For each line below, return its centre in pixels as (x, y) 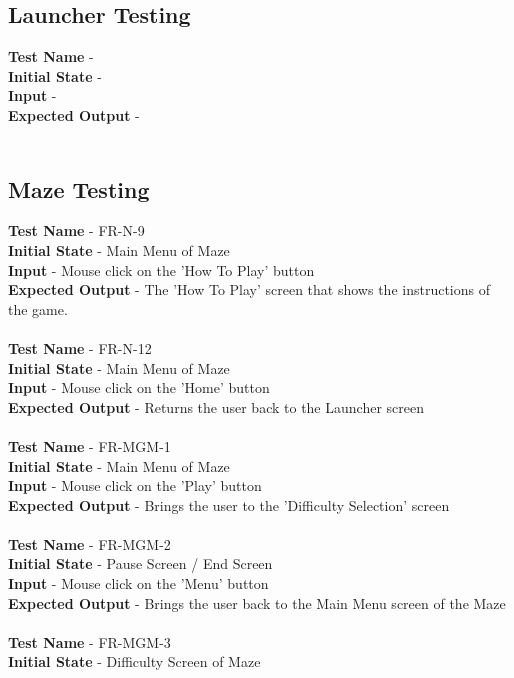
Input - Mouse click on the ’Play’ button (135, 485)
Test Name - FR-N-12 (80, 347)
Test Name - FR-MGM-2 (89, 543)
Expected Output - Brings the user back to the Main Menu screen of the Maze (257, 602)
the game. (38, 308)
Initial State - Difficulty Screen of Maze (134, 661)
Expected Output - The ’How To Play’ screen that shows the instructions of (249, 289)
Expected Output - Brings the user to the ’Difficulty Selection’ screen (229, 504)
